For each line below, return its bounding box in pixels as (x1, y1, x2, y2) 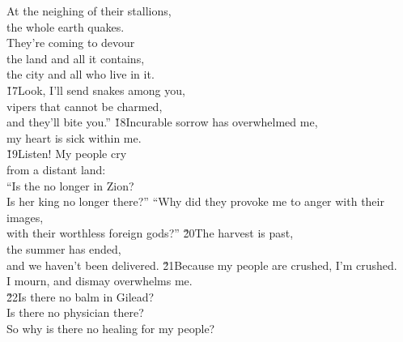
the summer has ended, (6, 240, 121, 257)
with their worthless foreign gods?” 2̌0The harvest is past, (6, 224, 294, 242)
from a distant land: (6, 160, 106, 177)
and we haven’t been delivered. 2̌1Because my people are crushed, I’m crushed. (6, 256, 397, 273)
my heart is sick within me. (6, 129, 142, 146)
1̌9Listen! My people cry (6, 145, 127, 162)
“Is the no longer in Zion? (6, 177, 134, 194)
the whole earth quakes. (6, 18, 125, 35)
